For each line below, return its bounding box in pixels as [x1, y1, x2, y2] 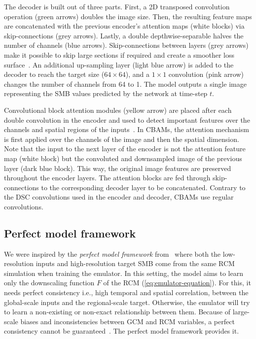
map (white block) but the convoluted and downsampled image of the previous [4, 153, 242, 163]
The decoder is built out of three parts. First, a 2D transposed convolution [4, 1, 230, 11]
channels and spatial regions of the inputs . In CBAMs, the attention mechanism [4, 124, 249, 135]
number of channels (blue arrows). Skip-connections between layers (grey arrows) [4, 40, 249, 50]
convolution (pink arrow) [168, 69, 244, 79]
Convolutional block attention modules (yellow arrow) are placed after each [4, 104, 232, 115]
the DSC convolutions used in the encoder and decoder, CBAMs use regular [4, 192, 234, 202]
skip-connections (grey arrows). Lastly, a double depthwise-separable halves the [4, 30, 244, 40]
